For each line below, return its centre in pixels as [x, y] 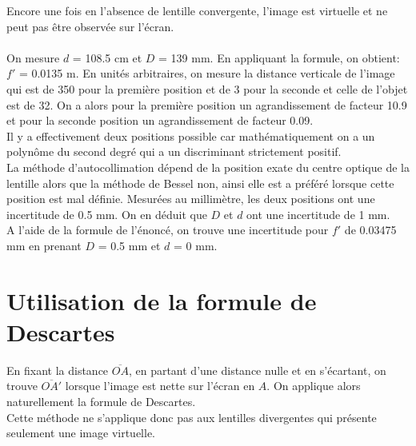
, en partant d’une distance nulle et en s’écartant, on [257, 370]
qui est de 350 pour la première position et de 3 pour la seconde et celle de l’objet [207, 88]
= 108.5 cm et [107, 57]
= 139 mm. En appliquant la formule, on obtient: [279, 57]
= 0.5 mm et [129, 245]
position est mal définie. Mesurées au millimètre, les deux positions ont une [191, 199]
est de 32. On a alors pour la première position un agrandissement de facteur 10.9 [207, 104]
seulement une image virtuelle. [81, 433]
